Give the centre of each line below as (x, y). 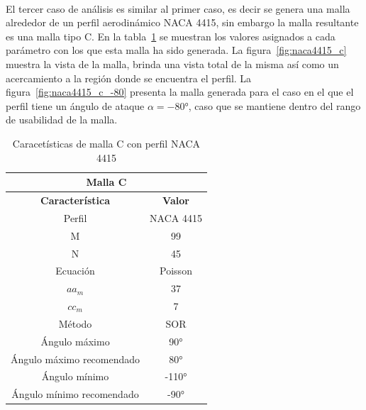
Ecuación (75, 271)
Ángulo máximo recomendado (76, 359)
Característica (75, 200)
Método (75, 323)
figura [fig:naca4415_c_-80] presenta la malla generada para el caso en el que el (180, 92)
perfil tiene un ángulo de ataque (75, 105)
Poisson (176, 271)
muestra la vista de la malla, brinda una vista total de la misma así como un (172, 63)
